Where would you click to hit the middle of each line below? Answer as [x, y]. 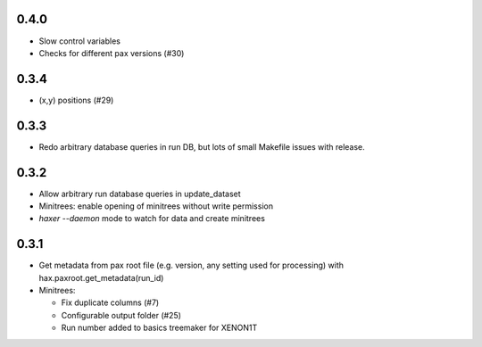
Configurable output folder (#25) [121, 315]
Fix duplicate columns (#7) [110, 302]
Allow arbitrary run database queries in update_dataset [140, 194]
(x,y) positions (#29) [76, 100]
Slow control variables [79, 41]
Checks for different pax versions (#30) [112, 53]
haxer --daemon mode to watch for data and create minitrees [152, 219]
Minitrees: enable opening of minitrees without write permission [156, 206]
